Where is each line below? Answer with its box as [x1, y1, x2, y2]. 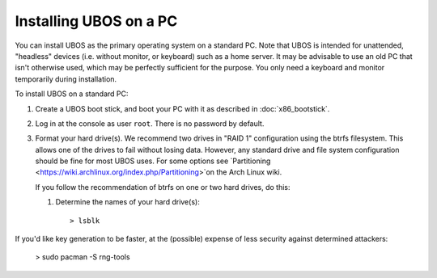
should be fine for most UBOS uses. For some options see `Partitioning [35, 156, 271, 166]
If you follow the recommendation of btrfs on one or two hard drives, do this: [35, 182, 291, 192]
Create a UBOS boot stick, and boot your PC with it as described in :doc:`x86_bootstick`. [35, 103, 330, 113]
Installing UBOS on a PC [15, 12, 178, 30]
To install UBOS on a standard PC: [15, 89, 129, 99]
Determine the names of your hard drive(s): [55, 197, 200, 207]
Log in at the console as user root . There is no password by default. [35, 118, 265, 128]
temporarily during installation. [15, 74, 117, 84]
